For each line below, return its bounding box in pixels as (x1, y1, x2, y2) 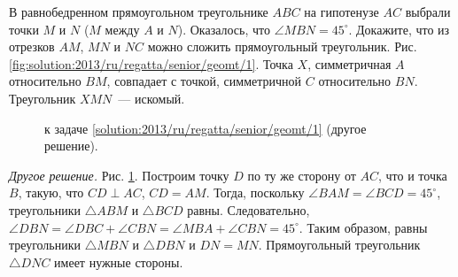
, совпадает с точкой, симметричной (106, 72, 302, 90)
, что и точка (378, 165, 447, 184)
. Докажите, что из (348, 19, 450, 38)
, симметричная (307, 54, 392, 73)
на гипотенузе (304, 3, 379, 20)
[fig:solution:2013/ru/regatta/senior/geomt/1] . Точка (9, 54, 293, 73)
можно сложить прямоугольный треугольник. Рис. (147, 37, 417, 56)
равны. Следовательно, (187, 200, 310, 219)
